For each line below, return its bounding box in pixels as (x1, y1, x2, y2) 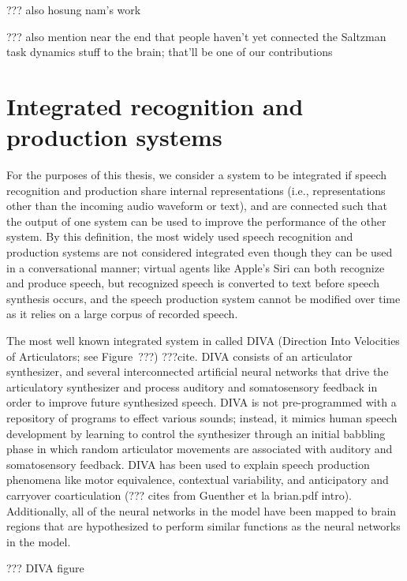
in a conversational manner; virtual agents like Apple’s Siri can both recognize (6, 259, 385, 276)
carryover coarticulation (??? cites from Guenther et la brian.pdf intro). (6, 486, 353, 503)
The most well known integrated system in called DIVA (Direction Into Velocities (6, 332, 400, 349)
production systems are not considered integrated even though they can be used (6, 244, 393, 261)
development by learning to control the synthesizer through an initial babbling (6, 425, 386, 441)
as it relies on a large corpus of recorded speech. (6, 305, 238, 322)
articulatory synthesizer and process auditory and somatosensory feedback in (6, 378, 378, 395)
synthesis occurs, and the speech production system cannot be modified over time (6, 290, 401, 306)
